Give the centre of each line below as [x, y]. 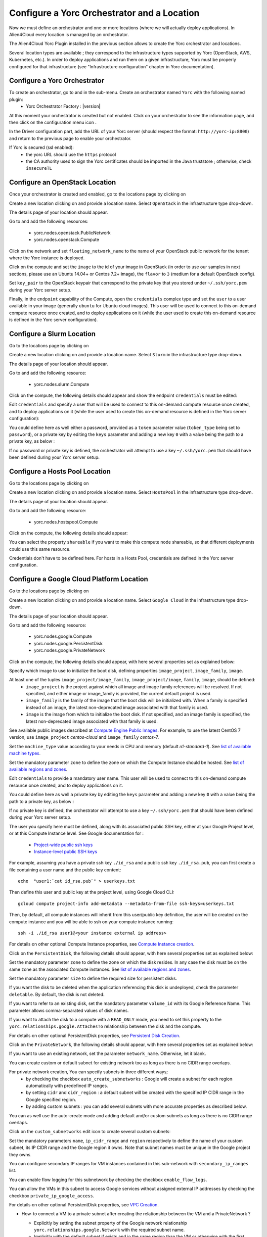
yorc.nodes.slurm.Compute [62, 384]
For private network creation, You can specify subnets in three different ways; [89, 1072]
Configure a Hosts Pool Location [60, 471]
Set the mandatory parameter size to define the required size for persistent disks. [93, 978]
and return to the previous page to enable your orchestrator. [70, 138]
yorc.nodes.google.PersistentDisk [68, 643]
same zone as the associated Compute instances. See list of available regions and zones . [100, 969]
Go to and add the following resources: [49, 221]
